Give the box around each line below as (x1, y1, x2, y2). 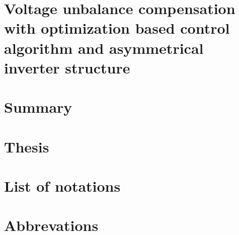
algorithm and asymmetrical (4, 37, 204, 58)
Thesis (4, 136, 49, 156)
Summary (4, 97, 72, 117)
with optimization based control (4, 18, 230, 38)
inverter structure (4, 57, 130, 77)
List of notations (4, 175, 121, 196)
